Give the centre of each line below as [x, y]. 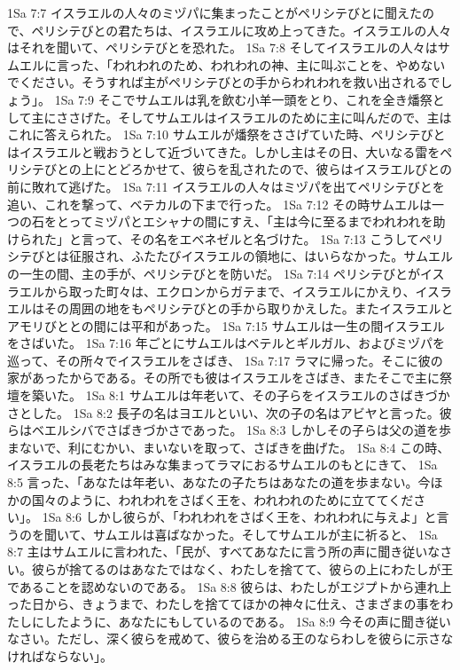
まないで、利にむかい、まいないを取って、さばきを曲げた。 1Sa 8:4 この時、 [229, 447]
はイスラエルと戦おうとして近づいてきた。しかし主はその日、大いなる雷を [224, 151]
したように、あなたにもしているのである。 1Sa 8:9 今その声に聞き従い [247, 621]
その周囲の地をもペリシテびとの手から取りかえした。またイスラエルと [249, 308]
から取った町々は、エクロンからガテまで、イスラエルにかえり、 [230, 291]
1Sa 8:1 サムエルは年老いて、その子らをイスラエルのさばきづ [261, 395]
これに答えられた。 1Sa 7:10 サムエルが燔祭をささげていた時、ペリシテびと [226, 134]
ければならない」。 [60, 655]
